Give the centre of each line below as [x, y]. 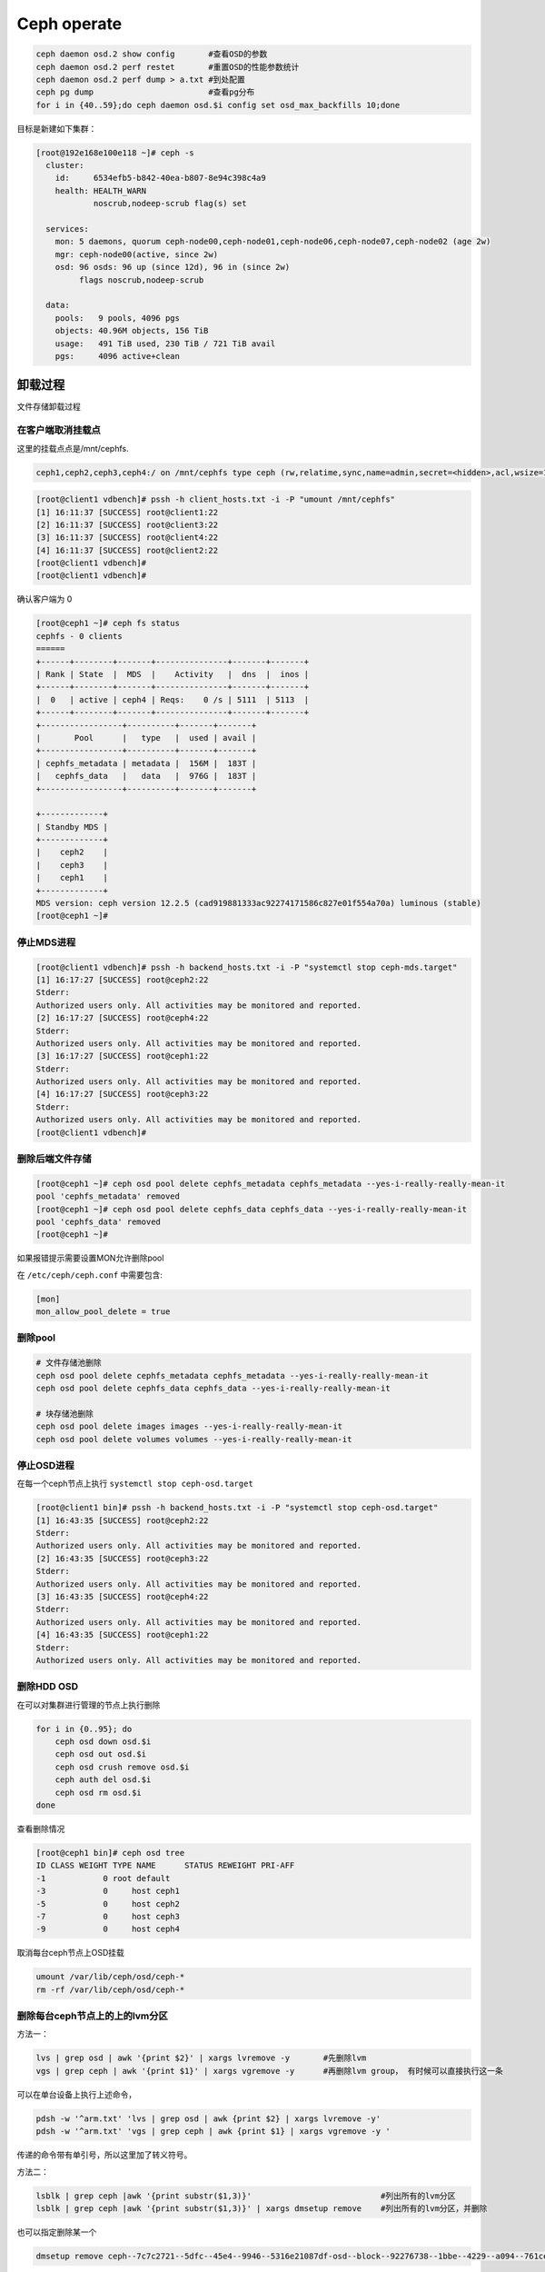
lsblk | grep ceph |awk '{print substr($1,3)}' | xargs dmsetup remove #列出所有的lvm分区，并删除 [262, 2208]
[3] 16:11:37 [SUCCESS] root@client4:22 [127, 538]
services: [68, 229]
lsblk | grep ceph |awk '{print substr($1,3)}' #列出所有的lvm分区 [246, 2196]
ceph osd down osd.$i [103, 1742]
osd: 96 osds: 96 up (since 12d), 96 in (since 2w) [173, 267]
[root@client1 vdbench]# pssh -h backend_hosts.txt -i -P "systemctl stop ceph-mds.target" [247, 967]
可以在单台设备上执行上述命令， [76, 2094]
